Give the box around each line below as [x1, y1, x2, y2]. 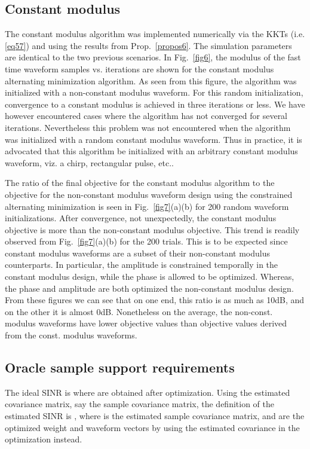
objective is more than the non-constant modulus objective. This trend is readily [5, 223, 300, 236]
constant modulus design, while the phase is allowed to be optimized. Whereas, [5, 270, 294, 283]
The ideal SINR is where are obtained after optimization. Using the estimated [5, 386, 290, 398]
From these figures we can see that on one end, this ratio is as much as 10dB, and [5, 294, 305, 306]
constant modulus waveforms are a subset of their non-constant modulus [5, 246, 270, 259]
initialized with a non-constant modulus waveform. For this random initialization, [5, 86, 303, 99]
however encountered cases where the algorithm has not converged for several [5, 109, 288, 122]
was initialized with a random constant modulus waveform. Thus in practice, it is [5, 133, 302, 145]
